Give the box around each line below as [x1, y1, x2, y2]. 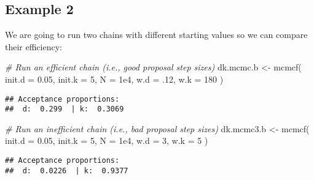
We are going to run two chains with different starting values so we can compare [5, 28, 308, 41]
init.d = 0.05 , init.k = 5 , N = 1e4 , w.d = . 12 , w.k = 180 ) [5, 72, 224, 85]
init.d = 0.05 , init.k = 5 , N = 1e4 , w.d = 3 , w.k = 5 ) [5, 134, 208, 147]
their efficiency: [5, 40, 62, 53]
